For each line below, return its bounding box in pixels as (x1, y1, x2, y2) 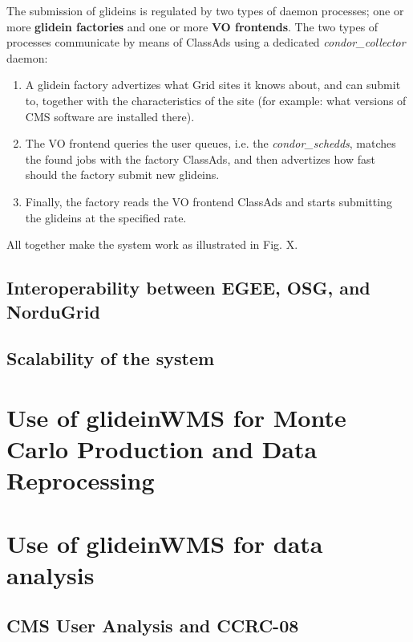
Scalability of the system (6, 346, 215, 371)
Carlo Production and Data (6, 433, 318, 465)
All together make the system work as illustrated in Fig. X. (6, 236, 298, 253)
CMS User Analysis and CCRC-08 (6, 613, 299, 638)
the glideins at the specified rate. (25, 209, 187, 226)
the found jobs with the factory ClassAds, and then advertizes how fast (25, 150, 375, 167)
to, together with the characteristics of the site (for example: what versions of (25, 91, 407, 108)
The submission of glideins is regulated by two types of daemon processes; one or (6, 2, 404, 18)
